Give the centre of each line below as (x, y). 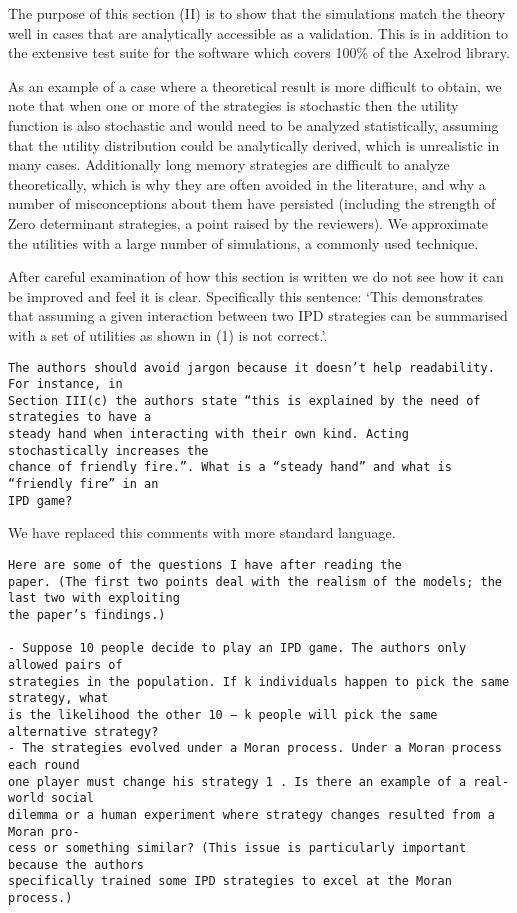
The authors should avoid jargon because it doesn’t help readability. (251, 367)
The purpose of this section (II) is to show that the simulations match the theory (257, 13)
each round (44, 764)
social (72, 798)
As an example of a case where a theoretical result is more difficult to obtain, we (255, 85)
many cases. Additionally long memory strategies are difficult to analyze (229, 164)
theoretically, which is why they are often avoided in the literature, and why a (247, 183)
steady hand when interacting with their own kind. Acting (208, 434)
